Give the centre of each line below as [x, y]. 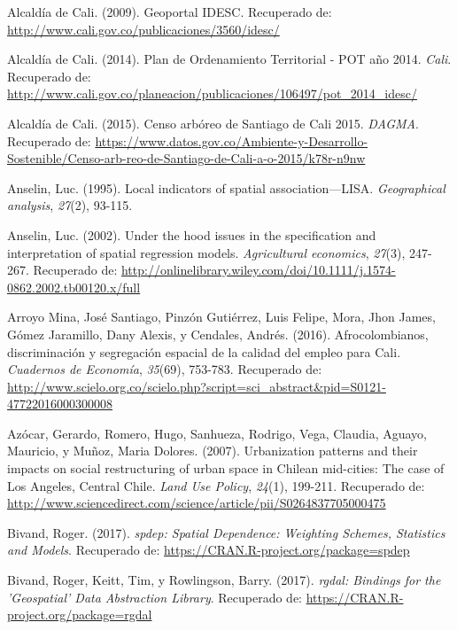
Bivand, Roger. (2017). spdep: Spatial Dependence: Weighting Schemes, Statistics [226, 532]
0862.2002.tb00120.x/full [74, 287]
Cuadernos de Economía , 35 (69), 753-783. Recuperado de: [165, 369]
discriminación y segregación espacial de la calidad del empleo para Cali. [204, 351]
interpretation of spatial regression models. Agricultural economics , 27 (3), [206, 252]
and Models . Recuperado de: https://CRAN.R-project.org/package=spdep [209, 550]
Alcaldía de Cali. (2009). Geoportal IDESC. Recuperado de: [170, 12]
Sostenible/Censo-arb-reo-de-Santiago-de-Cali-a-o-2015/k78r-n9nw [186, 158]
